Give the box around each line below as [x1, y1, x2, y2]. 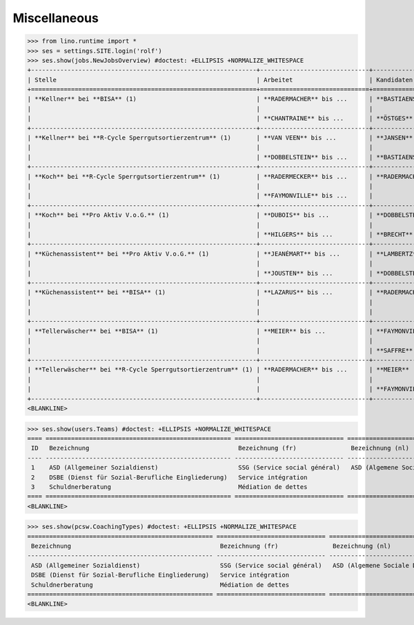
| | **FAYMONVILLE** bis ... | [27, 192, 373, 200]
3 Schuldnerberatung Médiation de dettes [31, 483, 308, 490]
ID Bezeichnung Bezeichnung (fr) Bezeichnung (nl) [31, 444, 410, 452]
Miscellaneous [12, 10, 99, 26]
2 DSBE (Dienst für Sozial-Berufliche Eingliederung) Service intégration [31, 473, 308, 481]
